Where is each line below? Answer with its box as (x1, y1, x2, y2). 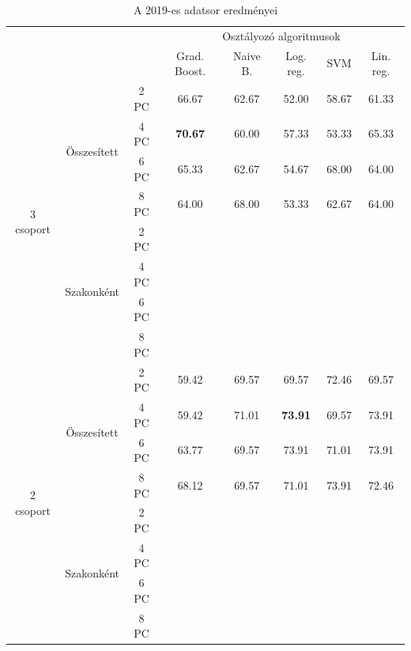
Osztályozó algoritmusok (222, 27, 341, 44)
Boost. (175, 62, 206, 79)
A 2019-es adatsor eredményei (133, 2, 278, 17)
